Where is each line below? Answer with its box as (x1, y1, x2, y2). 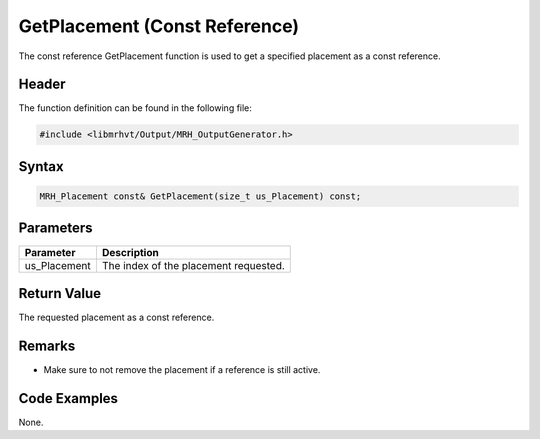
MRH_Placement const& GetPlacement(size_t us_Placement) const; (39, 191, 362, 202)
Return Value (18, 285, 102, 302)
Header (18, 76, 66, 93)
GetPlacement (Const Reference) (18, 15, 300, 37)
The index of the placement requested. (101, 258, 285, 272)
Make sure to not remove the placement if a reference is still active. (43, 363, 321, 375)
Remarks (18, 337, 76, 354)
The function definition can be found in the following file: (18, 102, 252, 114)
